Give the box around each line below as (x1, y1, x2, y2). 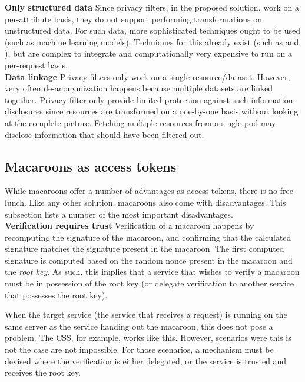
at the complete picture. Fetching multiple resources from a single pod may (5, 116, 276, 129)
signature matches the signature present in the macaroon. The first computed (5, 242, 284, 255)
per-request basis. (5, 58, 68, 71)
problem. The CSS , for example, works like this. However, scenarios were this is (5, 331, 291, 344)
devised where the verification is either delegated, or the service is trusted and (5, 354, 287, 367)
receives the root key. (5, 366, 81, 378)
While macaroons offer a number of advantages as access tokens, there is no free (5, 185, 293, 197)
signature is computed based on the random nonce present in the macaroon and (5, 253, 293, 266)
